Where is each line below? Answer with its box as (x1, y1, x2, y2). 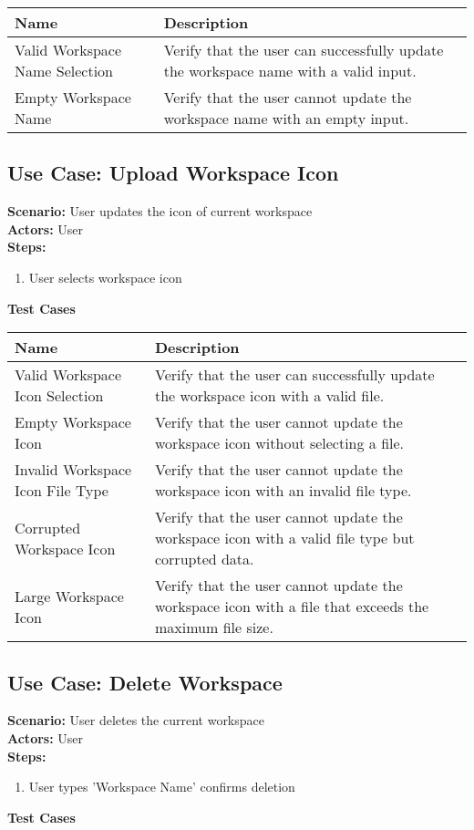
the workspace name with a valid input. (163, 60, 417, 81)
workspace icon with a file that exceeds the (154, 596, 429, 617)
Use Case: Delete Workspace (7, 668, 283, 696)
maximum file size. (154, 617, 273, 638)
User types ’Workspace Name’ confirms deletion (28, 777, 295, 796)
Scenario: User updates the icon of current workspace (7, 202, 313, 221)
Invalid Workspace (15, 459, 132, 481)
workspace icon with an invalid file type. (154, 480, 412, 502)
